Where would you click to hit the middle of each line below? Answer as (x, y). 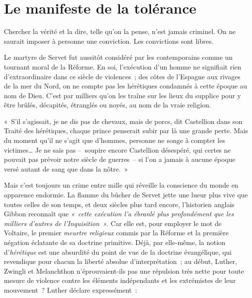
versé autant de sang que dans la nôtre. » (66, 168)
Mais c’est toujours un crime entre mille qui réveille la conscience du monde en (121, 185)
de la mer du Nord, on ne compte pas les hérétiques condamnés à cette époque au (126, 86)
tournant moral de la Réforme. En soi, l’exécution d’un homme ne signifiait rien (123, 66)
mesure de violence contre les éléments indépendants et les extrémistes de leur (120, 280)
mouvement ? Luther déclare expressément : (71, 289)
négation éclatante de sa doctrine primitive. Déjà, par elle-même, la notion (115, 242)
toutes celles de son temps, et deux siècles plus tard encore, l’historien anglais (119, 204)
